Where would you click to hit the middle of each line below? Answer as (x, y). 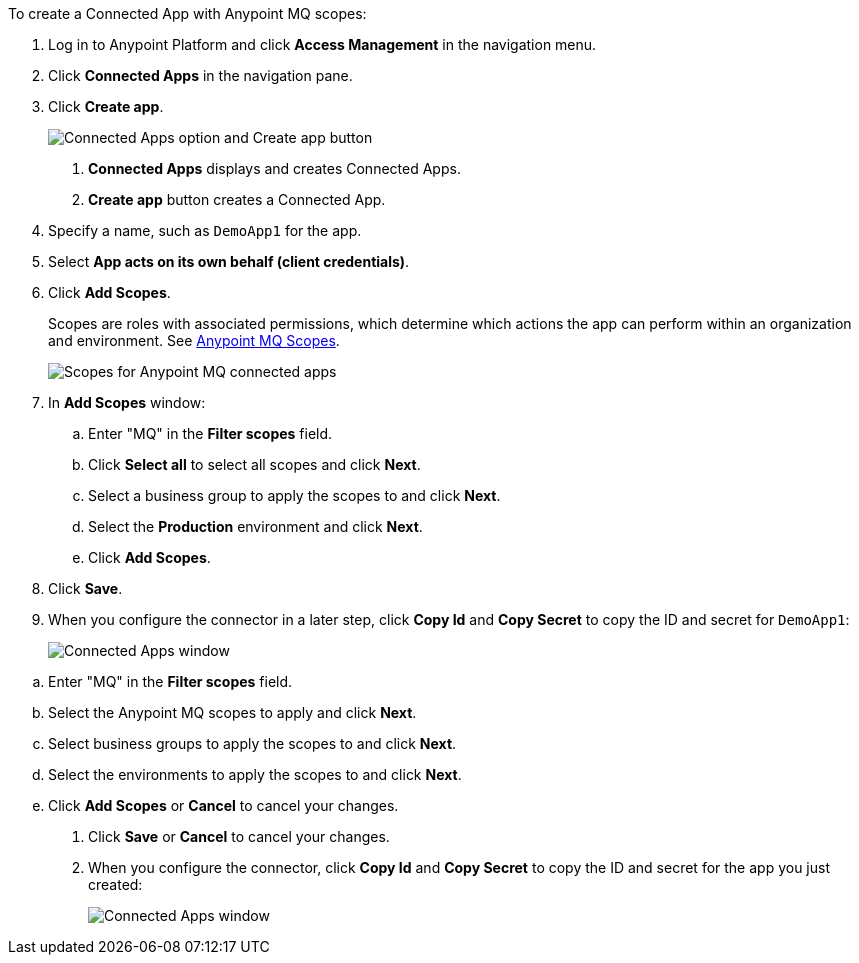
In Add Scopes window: (127, 402)
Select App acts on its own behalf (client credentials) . (229, 261)
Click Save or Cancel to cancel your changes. (239, 836)
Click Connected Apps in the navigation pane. (200, 75)
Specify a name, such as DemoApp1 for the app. (205, 230)
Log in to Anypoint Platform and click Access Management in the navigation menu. (322, 44)
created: (115, 884)
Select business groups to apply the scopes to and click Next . (252, 743)
